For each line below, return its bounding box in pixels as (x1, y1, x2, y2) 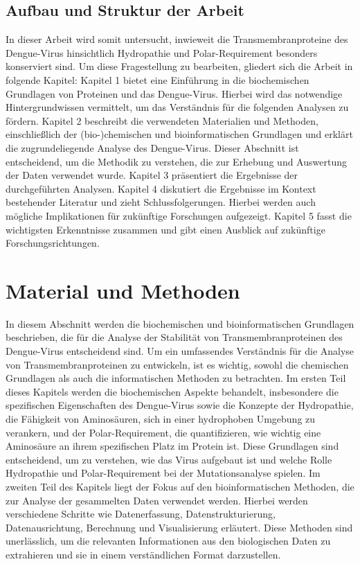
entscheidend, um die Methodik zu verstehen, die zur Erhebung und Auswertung (6, 154, 347, 168)
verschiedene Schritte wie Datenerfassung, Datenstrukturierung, (6, 506, 276, 521)
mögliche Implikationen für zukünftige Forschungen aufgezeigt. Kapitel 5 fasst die (6, 208, 352, 222)
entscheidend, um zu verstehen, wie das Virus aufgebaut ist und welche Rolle (6, 452, 332, 466)
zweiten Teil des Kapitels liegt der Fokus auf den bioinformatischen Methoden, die (6, 479, 354, 493)
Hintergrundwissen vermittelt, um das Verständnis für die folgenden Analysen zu (6, 100, 349, 114)
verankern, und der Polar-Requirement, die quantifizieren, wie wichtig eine (6, 425, 321, 439)
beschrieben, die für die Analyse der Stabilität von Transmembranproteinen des (6, 330, 343, 344)
